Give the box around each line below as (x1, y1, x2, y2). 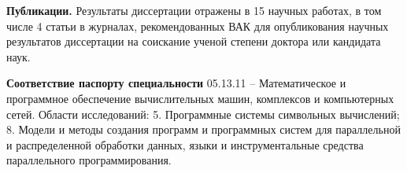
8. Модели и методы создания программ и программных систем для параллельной (6, 121, 401, 138)
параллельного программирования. (6, 152, 172, 168)
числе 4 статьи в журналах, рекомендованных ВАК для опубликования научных (6, 17, 389, 34)
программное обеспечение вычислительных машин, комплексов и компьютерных (6, 90, 394, 106)
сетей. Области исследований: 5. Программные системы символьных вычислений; (6, 105, 400, 122)
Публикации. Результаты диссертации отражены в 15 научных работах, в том (6, 2, 382, 18)
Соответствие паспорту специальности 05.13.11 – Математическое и (6, 75, 346, 91)
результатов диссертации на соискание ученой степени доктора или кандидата (6, 33, 381, 50)
